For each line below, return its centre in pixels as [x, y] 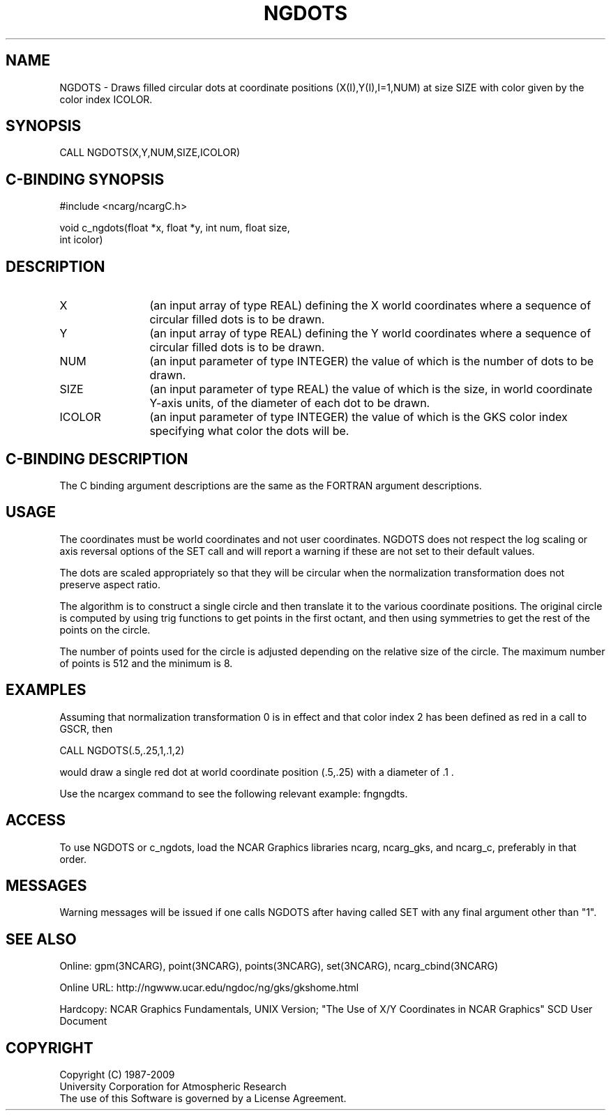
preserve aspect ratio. [110, 584]
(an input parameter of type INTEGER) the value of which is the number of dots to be [372, 361]
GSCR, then [86, 728]
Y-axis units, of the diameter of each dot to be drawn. [290, 403]
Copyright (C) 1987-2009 [117, 1075]
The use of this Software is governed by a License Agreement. [203, 1099]
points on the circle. [105, 629]
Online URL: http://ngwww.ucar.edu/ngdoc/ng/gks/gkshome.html [209, 988]
